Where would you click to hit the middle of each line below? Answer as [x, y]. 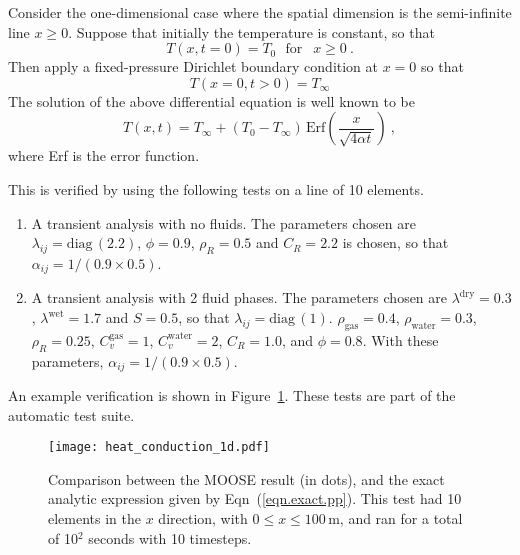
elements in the [95, 518]
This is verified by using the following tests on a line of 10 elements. [216, 188]
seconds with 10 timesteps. [170, 537]
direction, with [203, 518]
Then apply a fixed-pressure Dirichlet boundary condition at [193, 66]
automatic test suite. [71, 414]
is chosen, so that [395, 242]
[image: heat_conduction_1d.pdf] [159, 447]
